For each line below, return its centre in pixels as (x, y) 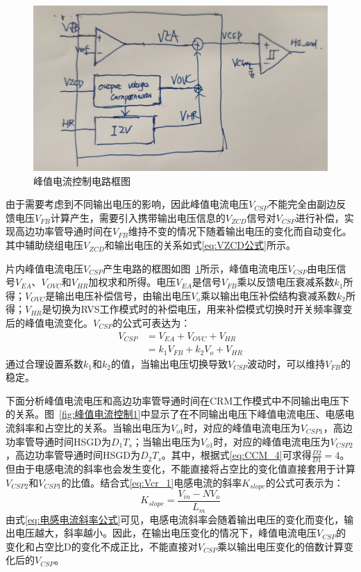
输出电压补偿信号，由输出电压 (123, 295)
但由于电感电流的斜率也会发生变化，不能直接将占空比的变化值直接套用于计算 (180, 468)
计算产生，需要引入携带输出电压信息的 (138, 217)
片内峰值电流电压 (44, 268)
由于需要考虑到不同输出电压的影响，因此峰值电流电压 (127, 204)
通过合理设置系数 (44, 363)
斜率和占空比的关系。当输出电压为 (93, 427)
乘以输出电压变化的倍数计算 (280, 546)
